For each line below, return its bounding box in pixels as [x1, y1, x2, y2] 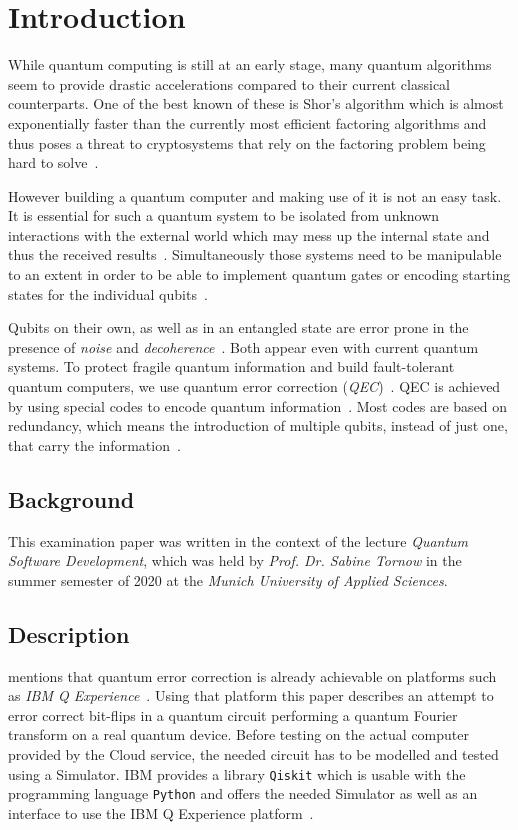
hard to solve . [8, 152, 99, 173]
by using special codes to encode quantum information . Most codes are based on [8, 395, 508, 416]
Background [8, 483, 135, 514]
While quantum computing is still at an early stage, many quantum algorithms [8, 54, 492, 75]
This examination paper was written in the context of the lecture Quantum [8, 530, 469, 551]
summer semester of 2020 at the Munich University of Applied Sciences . [8, 569, 448, 590]
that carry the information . [8, 434, 181, 455]
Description [8, 618, 130, 649]
